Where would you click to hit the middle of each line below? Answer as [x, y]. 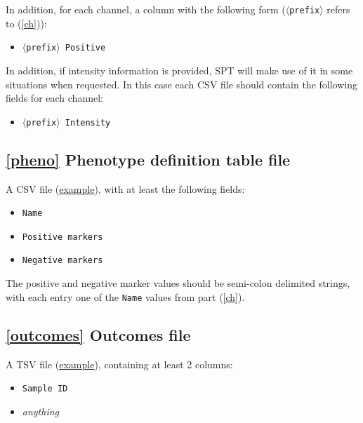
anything [41, 411]
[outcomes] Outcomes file [98, 334]
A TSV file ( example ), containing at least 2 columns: [119, 364]
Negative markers [62, 261]
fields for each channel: [54, 98]
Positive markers [62, 237]
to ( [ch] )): [26, 23]
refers [338, 9]
